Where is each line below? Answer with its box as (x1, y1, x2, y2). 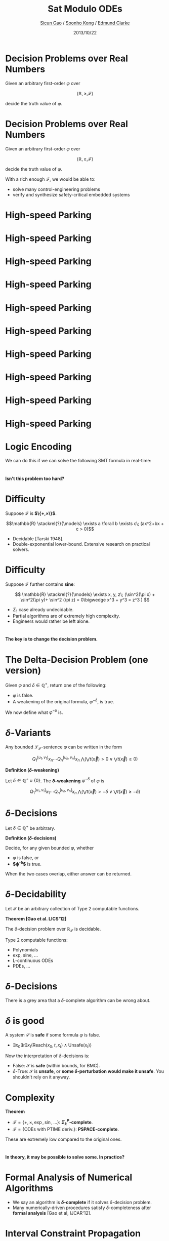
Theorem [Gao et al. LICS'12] (5, 915, 67, 922)
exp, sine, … (12, 952, 38, 958)
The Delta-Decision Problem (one (5, 654, 148, 665)
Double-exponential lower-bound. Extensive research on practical (12, 541, 150, 547)
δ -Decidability (5, 889, 67, 900)
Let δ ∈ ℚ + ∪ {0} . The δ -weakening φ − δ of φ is (5, 777, 105, 784)
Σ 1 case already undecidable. (12, 606, 74, 614)
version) (5, 664, 41, 676)
